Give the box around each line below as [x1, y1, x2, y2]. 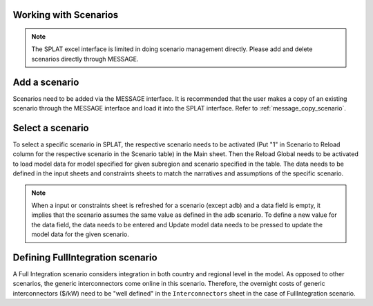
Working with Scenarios [12, 9, 119, 21]
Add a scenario [12, 76, 79, 88]
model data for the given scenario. [31, 230, 129, 238]
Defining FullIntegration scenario [12, 251, 158, 263]
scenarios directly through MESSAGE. [31, 55, 139, 63]
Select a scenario [12, 122, 89, 134]
